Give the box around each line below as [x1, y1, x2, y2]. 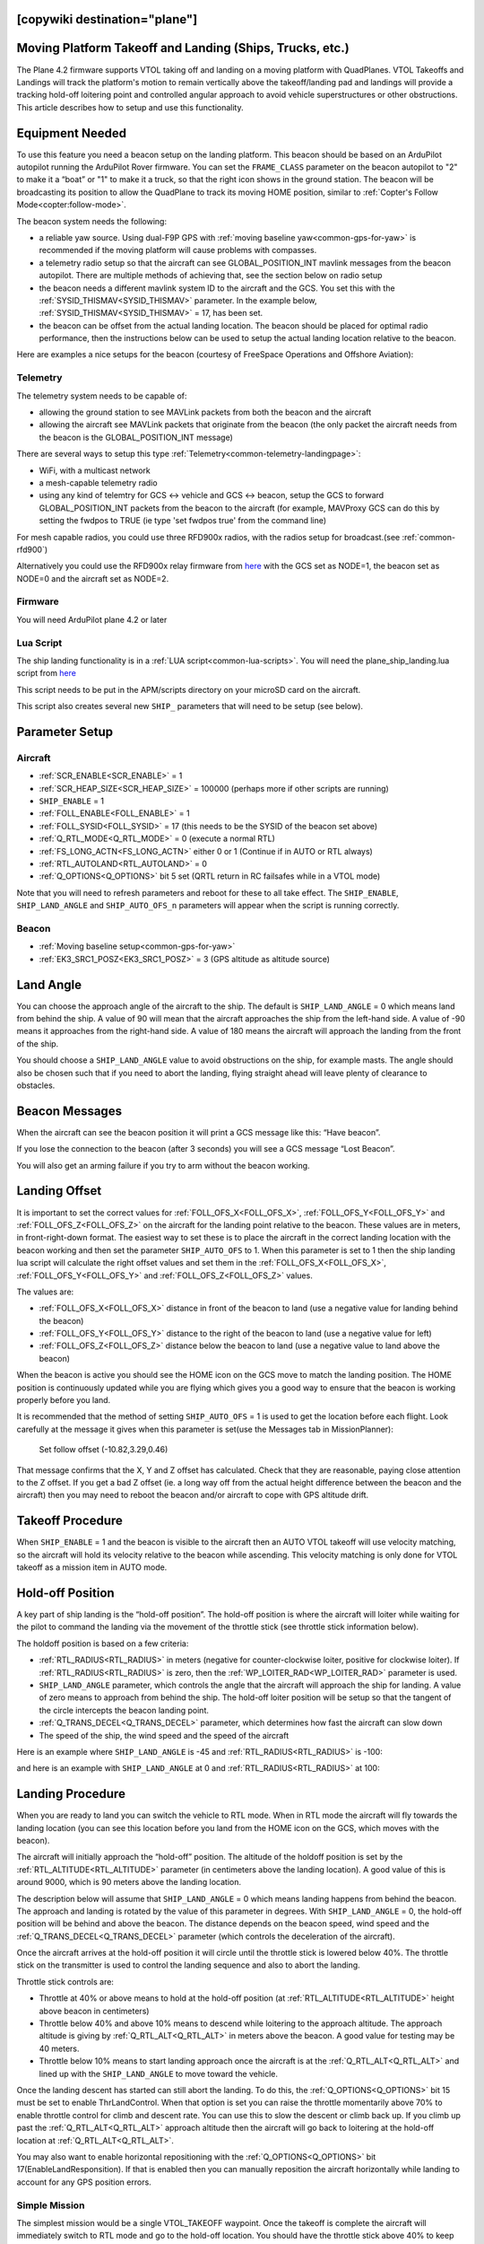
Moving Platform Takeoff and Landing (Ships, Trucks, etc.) [16, 40, 350, 56]
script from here [16, 668, 76, 679]
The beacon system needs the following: [16, 215, 168, 226]
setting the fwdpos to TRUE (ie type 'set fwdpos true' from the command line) [39, 515, 327, 526]
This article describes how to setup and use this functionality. [16, 101, 244, 112]
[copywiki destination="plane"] [16, 12, 198, 27]
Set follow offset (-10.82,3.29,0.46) [39, 1444, 169, 1455]
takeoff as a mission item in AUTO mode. [16, 1562, 168, 1573]
